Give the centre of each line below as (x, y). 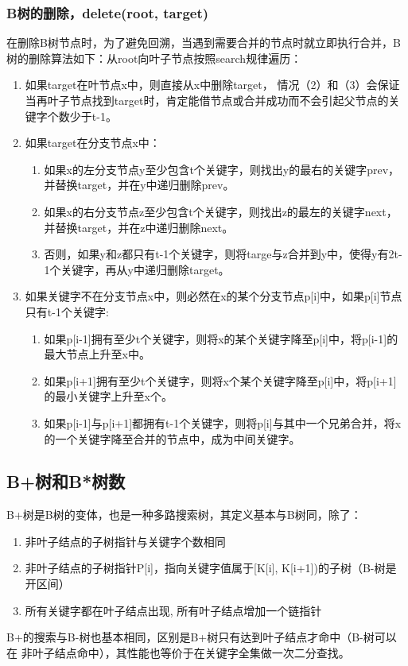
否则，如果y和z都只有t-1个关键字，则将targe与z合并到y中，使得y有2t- (223, 254)
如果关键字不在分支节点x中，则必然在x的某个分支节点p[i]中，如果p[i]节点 (214, 296)
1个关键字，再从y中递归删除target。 (137, 269)
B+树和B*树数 (66, 481)
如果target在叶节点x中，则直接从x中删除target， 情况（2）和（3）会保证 (212, 85)
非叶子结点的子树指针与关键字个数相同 (125, 541)
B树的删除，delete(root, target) (108, 12)
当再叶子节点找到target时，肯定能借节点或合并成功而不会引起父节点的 (207, 100)
